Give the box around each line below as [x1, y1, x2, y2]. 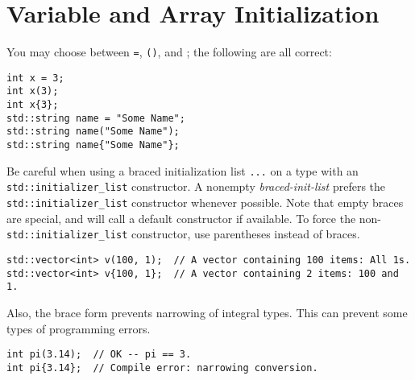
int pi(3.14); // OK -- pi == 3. [6, 349, 192, 361]
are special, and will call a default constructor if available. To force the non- [6, 209, 382, 226]
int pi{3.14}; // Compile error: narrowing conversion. [6, 361, 318, 374]
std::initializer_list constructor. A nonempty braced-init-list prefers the [6, 178, 386, 195]
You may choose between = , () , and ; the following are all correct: [6, 43, 332, 60]
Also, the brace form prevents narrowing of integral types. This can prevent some [6, 304, 408, 320]
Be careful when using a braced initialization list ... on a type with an [6, 162, 359, 179]
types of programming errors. [6, 320, 151, 337]
